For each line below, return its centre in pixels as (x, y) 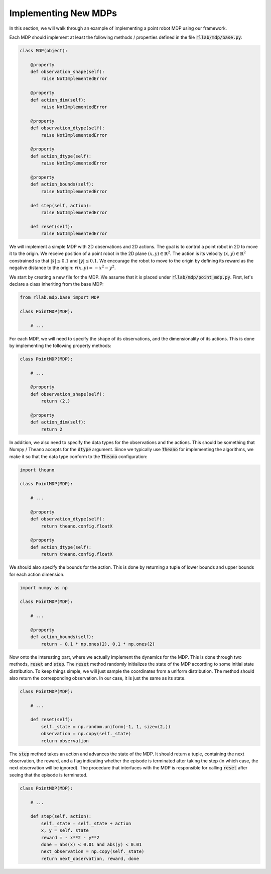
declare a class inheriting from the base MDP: (56, 284)
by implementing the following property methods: (60, 345)
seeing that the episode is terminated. (48, 775)
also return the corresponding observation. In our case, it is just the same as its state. (97, 678)
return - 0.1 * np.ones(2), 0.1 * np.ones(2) (98, 644)
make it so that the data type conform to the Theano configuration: (78, 456)
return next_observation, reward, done (90, 858)
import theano (37, 470)
